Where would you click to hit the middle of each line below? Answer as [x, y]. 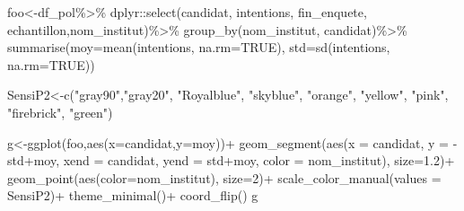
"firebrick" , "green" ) [60, 112]
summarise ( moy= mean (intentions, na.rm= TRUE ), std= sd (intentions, [199, 47]
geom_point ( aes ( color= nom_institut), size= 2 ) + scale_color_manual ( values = [224, 177]
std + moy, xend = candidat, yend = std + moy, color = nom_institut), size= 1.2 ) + [231, 160]
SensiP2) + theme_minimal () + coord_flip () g [133, 195]
